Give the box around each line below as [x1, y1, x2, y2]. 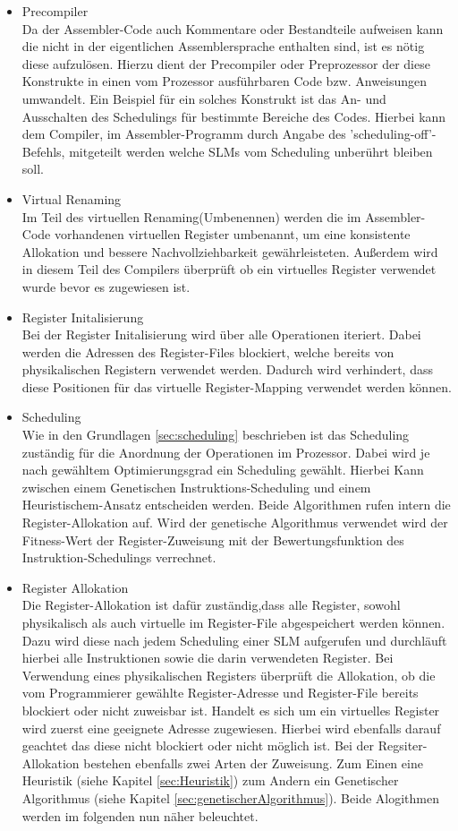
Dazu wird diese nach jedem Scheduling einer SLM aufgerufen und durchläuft [21, 630, 447, 649]
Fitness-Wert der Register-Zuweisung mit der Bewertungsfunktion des [21, 530, 404, 549]
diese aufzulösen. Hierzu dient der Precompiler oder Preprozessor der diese [21, 54, 430, 73]
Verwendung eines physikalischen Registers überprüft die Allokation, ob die [21, 665, 436, 684]
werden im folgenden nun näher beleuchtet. [21, 806, 259, 825]
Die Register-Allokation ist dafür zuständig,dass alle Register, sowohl [21, 595, 401, 614]
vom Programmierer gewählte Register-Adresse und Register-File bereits [21, 683, 419, 702]
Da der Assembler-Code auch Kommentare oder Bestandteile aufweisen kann [21, 19, 444, 38]
